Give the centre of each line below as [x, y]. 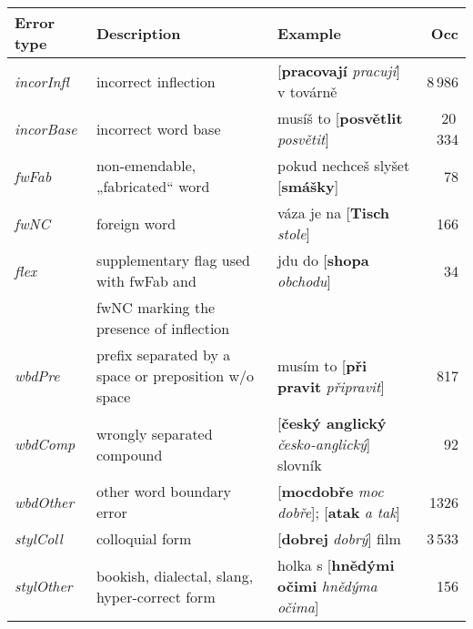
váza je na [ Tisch [334, 213]
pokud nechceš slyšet [344, 165]
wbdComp [45, 444]
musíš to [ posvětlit [340, 118]
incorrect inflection [156, 81]
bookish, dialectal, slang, [175, 575]
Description [138, 33]
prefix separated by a [163, 355]
